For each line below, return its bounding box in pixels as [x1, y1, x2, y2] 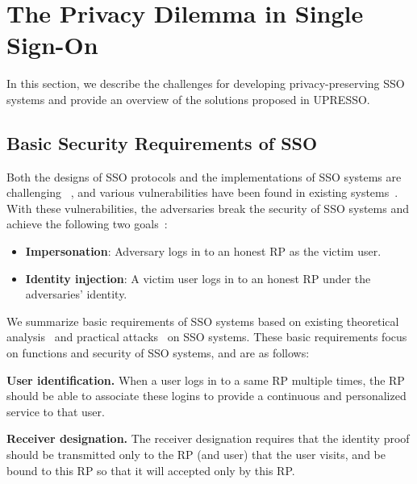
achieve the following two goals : [6, 215, 168, 232]
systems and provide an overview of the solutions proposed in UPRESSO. [6, 90, 370, 107]
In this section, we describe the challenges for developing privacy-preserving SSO [6, 75, 405, 92]
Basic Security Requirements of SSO [6, 130, 318, 155]
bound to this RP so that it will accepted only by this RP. [6, 461, 295, 478]
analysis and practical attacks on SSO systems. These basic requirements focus [6, 328, 407, 345]
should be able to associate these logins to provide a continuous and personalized [6, 387, 407, 404]
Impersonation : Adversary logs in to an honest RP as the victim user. [25, 243, 382, 260]
